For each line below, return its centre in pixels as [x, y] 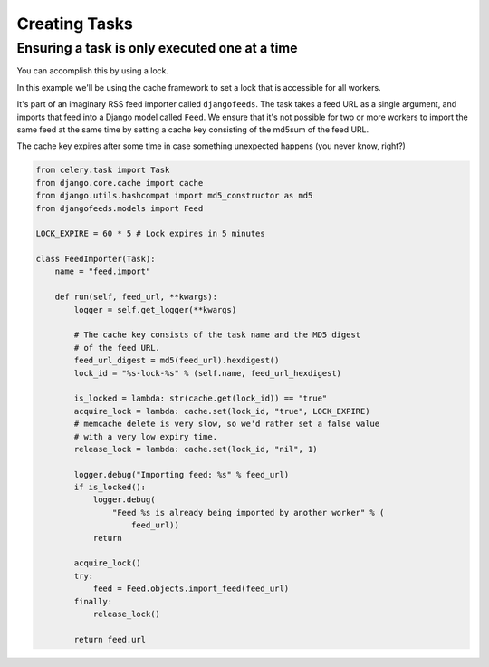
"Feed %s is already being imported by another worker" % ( [248, 512]
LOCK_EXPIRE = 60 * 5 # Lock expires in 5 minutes [151, 234]
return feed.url [110, 639]
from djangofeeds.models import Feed [120, 208]
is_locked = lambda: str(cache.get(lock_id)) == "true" [201, 398]
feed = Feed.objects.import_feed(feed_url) [191, 589]
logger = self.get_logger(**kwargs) [155, 309]
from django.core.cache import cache [120, 183]
